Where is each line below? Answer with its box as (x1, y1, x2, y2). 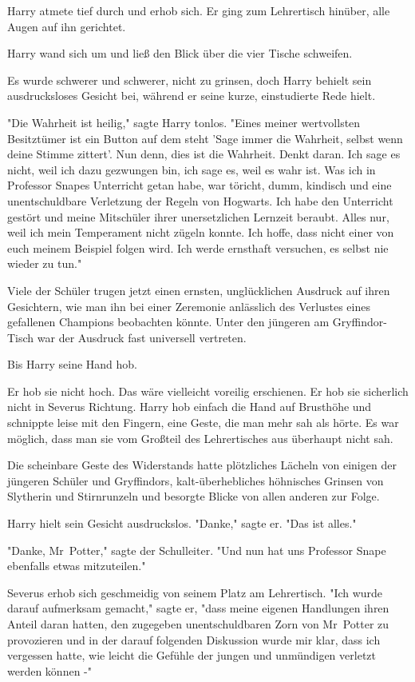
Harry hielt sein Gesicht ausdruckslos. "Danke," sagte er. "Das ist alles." (7, 515, 357, 532)
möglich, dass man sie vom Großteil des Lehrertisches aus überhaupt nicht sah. (7, 429, 393, 446)
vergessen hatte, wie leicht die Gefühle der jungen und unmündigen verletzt (7, 647, 376, 664)
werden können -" (7, 662, 92, 679)
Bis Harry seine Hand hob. (7, 356, 137, 373)
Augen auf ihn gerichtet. (7, 18, 126, 34)
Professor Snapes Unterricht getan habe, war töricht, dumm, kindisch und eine (7, 177, 392, 193)
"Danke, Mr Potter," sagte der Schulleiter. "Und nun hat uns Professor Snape (7, 541, 386, 558)
